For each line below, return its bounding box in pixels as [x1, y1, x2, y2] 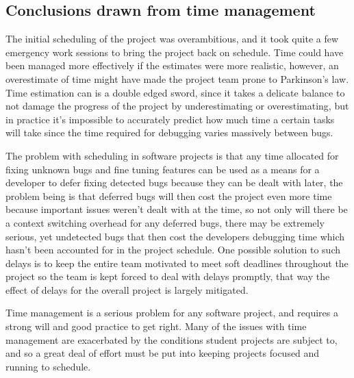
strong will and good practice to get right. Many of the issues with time [5, 319, 307, 333]
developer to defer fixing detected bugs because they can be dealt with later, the [5, 175, 343, 190]
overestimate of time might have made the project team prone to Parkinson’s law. [5, 71, 349, 86]
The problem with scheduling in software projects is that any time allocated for [5, 148, 339, 162]
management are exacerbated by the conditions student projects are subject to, [5, 332, 338, 346]
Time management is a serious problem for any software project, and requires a [5, 305, 338, 320]
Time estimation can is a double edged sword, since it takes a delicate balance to [5, 85, 345, 99]
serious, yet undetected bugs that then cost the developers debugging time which [5, 229, 345, 243]
